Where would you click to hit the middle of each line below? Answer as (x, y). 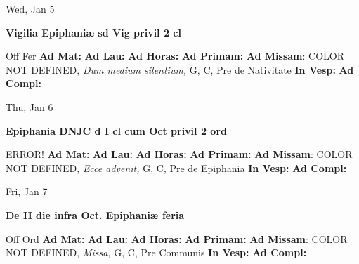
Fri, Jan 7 (27, 191)
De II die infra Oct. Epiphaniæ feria (95, 214)
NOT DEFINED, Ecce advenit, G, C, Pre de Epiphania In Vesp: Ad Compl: (176, 167)
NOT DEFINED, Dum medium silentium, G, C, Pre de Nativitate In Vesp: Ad (180, 69)
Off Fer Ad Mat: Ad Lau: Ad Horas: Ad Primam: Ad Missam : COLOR (175, 56)
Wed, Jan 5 (30, 8)
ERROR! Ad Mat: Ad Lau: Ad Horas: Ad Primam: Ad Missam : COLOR (179, 154)
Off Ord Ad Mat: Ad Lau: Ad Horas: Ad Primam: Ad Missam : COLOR (177, 238)
